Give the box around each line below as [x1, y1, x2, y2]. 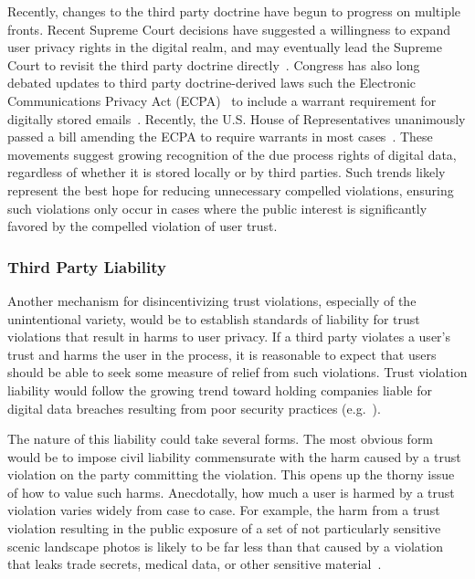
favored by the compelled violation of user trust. [7, 216, 278, 236]
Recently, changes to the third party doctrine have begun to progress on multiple [7, 2, 461, 20]
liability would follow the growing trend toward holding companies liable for [7, 380, 433, 399]
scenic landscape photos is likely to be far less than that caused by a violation [7, 536, 443, 555]
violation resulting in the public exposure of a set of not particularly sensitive [7, 519, 441, 538]
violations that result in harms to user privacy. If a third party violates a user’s [7, 327, 451, 346]
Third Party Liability [7, 255, 166, 278]
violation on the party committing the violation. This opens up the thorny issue [7, 465, 455, 484]
